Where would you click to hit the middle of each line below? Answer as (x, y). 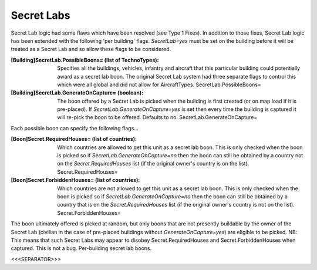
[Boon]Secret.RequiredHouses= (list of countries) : (74, 139)
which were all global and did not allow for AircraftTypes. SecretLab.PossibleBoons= (159, 85)
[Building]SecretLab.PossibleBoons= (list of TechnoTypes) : (85, 60)
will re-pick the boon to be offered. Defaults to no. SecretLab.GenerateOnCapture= (157, 117)
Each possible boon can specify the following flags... (75, 128)
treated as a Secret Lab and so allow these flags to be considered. (91, 49)
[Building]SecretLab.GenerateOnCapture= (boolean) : (77, 93)
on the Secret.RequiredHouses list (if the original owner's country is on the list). (153, 164)
